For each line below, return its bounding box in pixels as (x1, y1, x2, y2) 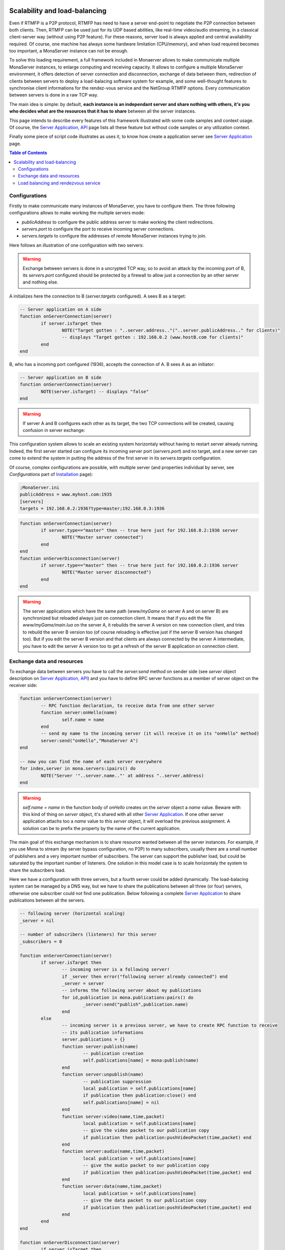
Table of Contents (9, 150, 47, 156)
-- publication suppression (82, 1078, 152, 1084)
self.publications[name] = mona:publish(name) (82, 1057, 199, 1063)
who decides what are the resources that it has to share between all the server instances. (9, 108, 196, 114)
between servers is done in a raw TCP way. (9, 92, 98, 98)
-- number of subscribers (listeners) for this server (19, 931, 157, 937)
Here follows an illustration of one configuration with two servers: (9, 242, 144, 248)
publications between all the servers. (9, 897, 85, 903)
